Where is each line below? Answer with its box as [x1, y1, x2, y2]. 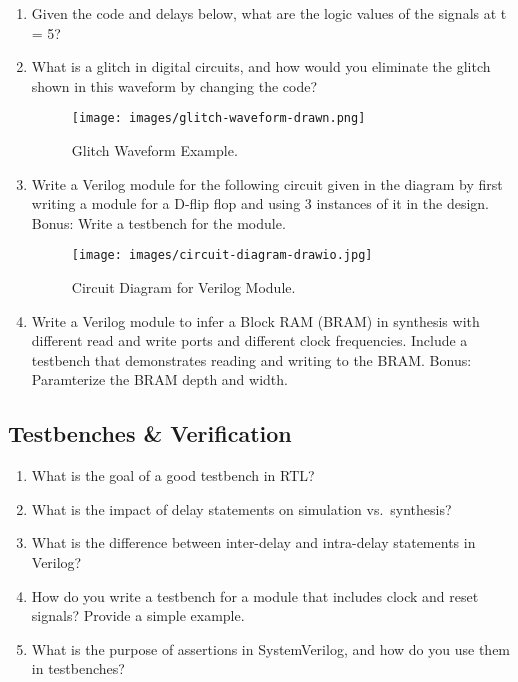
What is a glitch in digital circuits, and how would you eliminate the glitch [31, 56, 491, 77]
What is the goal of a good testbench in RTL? [31, 465, 315, 486]
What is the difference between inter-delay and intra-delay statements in [31, 532, 476, 553]
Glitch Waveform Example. [71, 140, 238, 161]
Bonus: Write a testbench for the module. [31, 212, 286, 233]
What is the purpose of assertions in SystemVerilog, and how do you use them [31, 638, 511, 659]
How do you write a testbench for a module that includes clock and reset [31, 585, 479, 606]
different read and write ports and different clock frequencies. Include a [31, 330, 468, 351]
